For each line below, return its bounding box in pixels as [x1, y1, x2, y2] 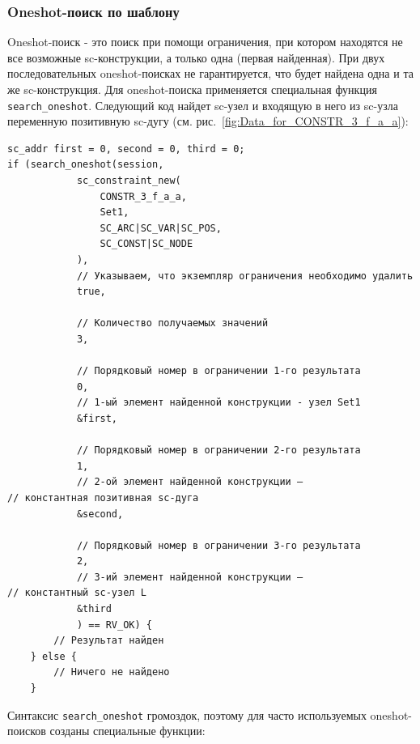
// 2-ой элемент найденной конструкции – [76, 476, 303, 488]
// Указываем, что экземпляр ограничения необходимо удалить [76, 270, 414, 282]
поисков [7, 722, 46, 739]
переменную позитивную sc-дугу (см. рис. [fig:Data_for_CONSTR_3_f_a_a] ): [7, 113, 409, 130]
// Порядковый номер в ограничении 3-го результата [76, 539, 361, 551]
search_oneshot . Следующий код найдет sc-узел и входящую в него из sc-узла [7, 96, 398, 113]
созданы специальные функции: [49, 722, 206, 739]
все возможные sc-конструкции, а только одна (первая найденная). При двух [7, 49, 385, 66]
